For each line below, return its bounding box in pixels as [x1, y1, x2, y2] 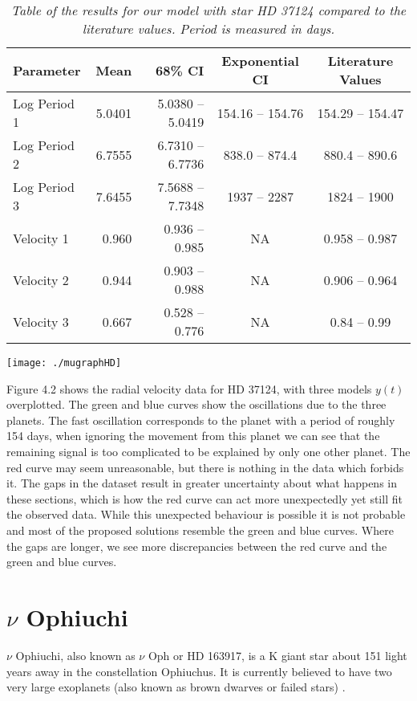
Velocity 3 [13, 312, 69, 331]
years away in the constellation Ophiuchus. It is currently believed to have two [6, 662, 392, 679]
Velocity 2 [13, 270, 69, 289]
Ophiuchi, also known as [15, 646, 136, 663]
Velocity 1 [13, 228, 69, 247]
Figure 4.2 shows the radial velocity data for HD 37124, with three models [6, 380, 372, 397]
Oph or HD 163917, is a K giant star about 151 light [148, 646, 407, 663]
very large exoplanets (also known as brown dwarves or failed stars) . [6, 679, 346, 695]
